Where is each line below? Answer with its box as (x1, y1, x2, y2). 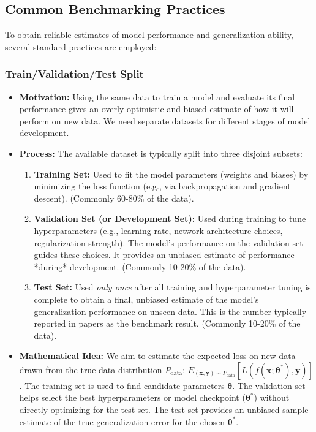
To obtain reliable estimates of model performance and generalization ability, (5, 28, 293, 41)
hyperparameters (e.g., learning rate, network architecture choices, (34, 224, 283, 237)
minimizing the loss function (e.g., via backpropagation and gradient (34, 180, 291, 192)
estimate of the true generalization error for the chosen (19, 415, 225, 428)
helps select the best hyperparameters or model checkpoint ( (19, 391, 246, 404)
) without (254, 391, 290, 404)
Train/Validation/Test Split (5, 66, 144, 81)
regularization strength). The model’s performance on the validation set (34, 236, 303, 249)
